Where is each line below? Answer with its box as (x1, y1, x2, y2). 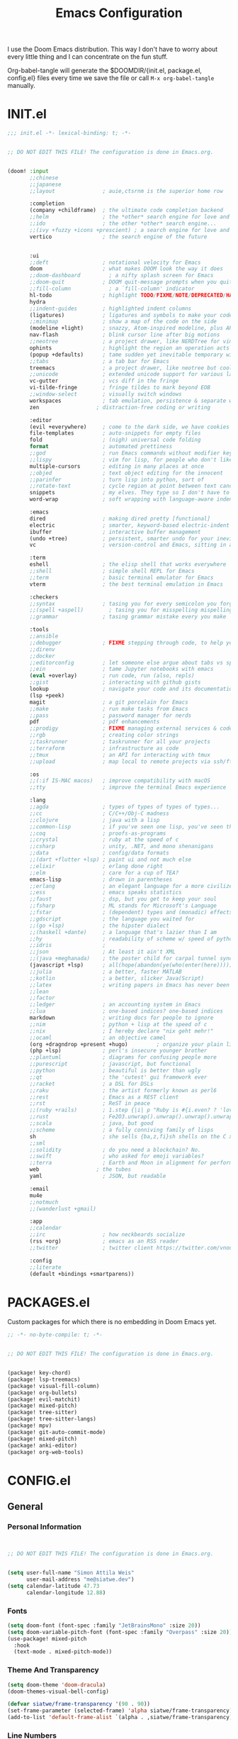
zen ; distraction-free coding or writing (29, 404, 211, 411)
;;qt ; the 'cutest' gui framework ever (29, 1073, 208, 1081)
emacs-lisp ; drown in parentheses (29, 876, 173, 883)
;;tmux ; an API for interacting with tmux (29, 751, 211, 758)
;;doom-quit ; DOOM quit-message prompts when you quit (29, 279, 233, 286)
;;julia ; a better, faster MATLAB (29, 968, 182, 975)
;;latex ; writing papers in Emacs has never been (29, 981, 230, 989)
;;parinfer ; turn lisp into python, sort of (29, 476, 204, 483)
